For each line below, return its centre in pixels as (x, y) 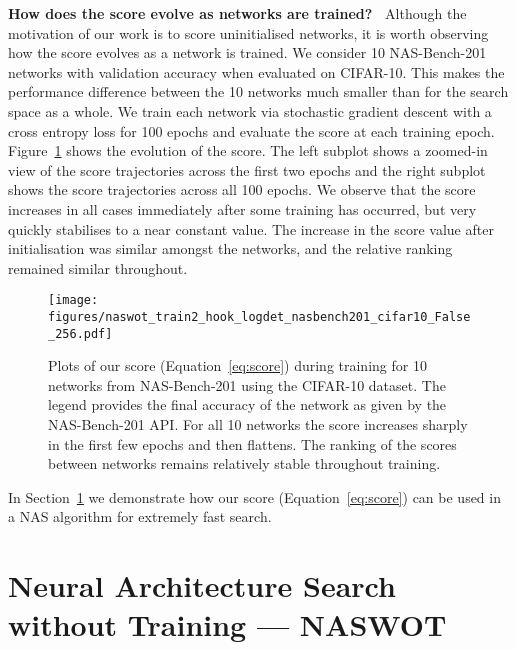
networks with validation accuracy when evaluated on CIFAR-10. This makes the (256, 71)
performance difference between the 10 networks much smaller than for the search (258, 91)
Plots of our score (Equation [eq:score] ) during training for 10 (237, 365)
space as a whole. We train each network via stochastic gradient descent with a (250, 110)
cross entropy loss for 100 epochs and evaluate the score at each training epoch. (251, 130)
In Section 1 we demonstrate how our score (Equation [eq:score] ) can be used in (254, 496)
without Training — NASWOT (227, 624)
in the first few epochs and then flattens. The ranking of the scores (252, 443)
